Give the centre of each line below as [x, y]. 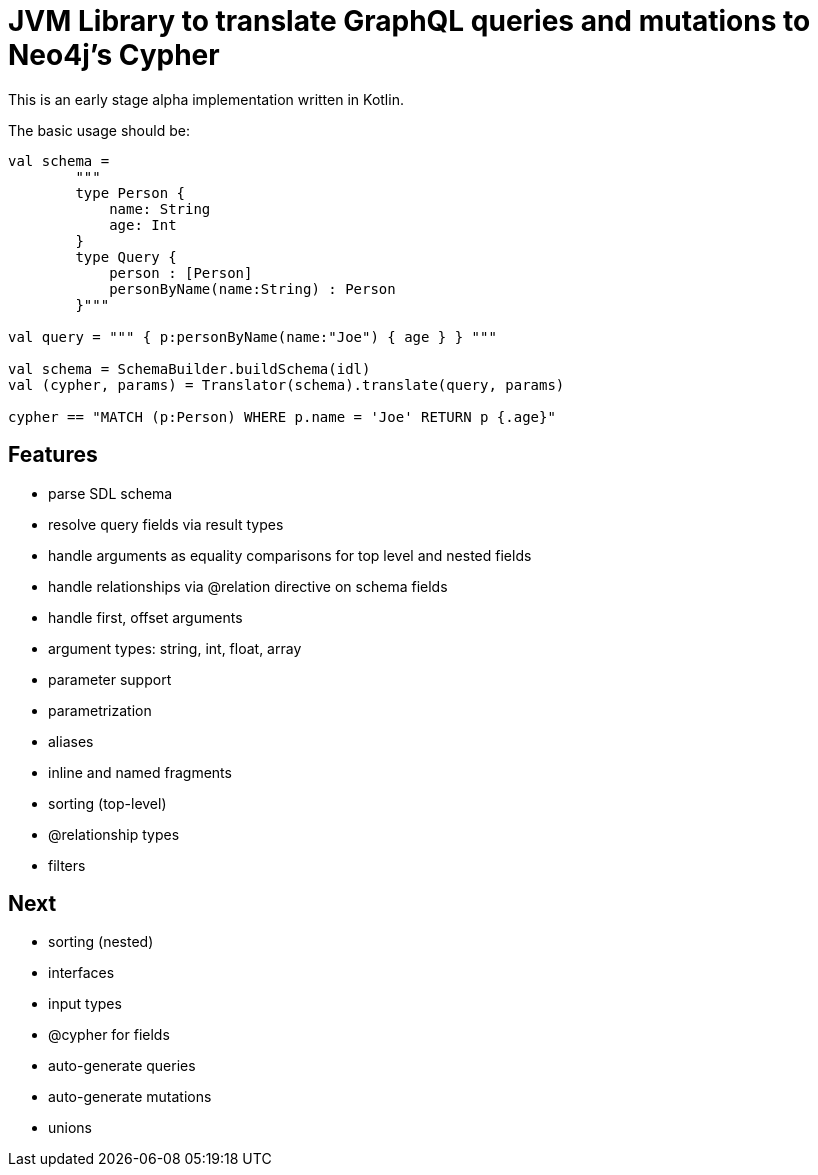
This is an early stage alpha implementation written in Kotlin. [206, 99]
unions [70, 1128]
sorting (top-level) [107, 803]
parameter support [110, 679]
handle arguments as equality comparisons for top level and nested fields [290, 555]
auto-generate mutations [130, 1097]
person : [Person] [181, 272]
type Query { [126, 256]
